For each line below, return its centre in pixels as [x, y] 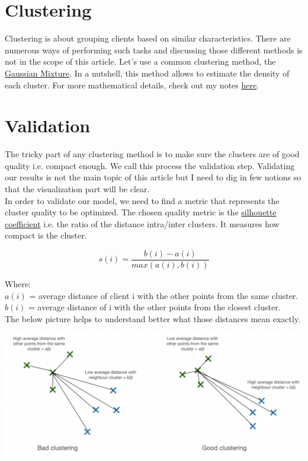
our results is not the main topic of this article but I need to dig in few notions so [153, 177]
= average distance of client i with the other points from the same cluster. [164, 295]
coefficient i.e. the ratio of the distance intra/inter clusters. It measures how [142, 223]
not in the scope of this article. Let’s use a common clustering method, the [140, 61]
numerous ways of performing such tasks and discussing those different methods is [154, 50]
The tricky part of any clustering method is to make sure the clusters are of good [152, 154]
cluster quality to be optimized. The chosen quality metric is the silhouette [141, 212]
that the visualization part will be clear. [77, 189]
